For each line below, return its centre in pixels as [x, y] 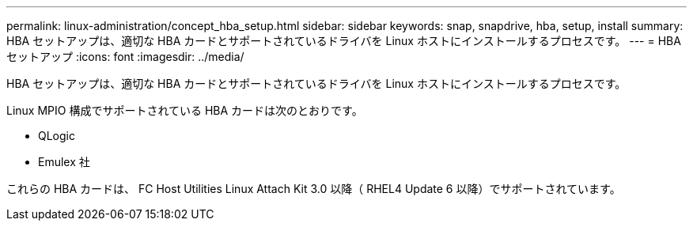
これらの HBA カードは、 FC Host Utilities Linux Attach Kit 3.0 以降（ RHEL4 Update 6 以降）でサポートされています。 [314, 189]
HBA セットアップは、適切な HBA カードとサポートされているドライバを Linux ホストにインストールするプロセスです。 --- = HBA [344, 41]
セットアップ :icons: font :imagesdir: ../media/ [125, 57]
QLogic [57, 136]
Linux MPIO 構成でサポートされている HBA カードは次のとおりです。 [185, 110]
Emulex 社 [64, 162]
